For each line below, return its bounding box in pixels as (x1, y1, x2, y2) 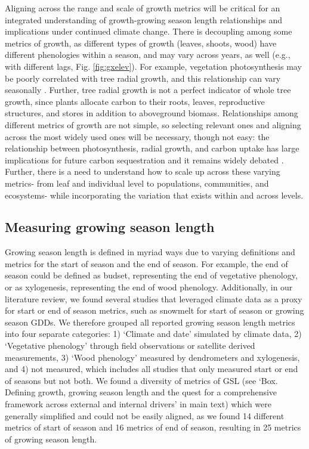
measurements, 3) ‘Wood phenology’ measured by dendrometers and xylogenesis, (5, 351, 300, 363)
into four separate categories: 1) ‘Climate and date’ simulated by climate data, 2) (5, 327, 302, 340)
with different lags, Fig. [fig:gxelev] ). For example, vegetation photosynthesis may (5, 60, 302, 72)
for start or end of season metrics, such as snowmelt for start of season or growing (5, 304, 304, 317)
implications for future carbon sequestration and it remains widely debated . (5, 153, 284, 166)
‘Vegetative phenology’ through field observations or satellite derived (5, 339, 255, 352)
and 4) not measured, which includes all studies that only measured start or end (5, 363, 298, 375)
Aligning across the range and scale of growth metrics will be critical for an (5, 2, 280, 14)
